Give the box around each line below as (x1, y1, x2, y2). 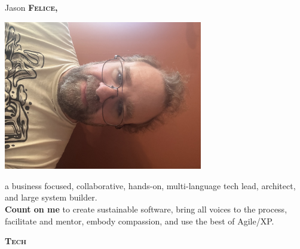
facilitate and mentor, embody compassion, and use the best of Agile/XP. (5, 214, 274, 227)
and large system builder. (5, 191, 97, 204)
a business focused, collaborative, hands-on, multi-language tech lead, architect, (5, 179, 296, 192)
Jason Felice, (5, 1, 58, 13)
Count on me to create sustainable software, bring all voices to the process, (5, 203, 287, 215)
